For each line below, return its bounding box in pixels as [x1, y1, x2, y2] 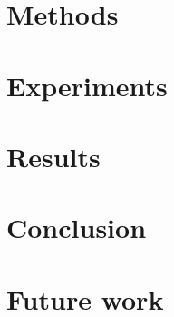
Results [6, 137, 101, 174]
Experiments [6, 66, 168, 104]
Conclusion [6, 209, 147, 246]
